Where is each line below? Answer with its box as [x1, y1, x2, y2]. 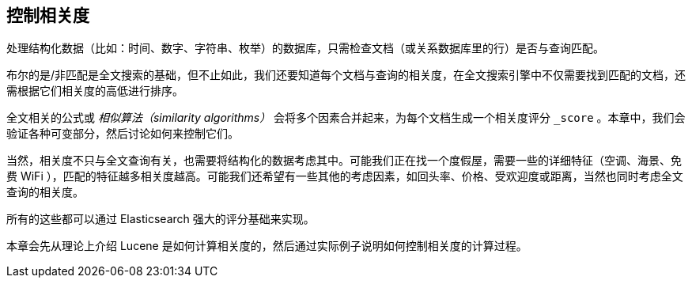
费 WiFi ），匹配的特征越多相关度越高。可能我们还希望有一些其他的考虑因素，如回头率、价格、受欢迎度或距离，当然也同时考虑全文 [6, 169, 683, 184]
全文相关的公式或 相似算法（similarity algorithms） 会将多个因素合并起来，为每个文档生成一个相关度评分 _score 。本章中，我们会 [6, 111, 686, 125]
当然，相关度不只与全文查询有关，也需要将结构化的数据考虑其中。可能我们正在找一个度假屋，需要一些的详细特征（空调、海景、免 [6, 153, 682, 168]
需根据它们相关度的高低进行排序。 [6, 84, 183, 98]
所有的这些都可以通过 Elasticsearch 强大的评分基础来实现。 [6, 212, 315, 226]
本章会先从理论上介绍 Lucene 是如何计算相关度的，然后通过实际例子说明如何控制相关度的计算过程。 [6, 239, 528, 253]
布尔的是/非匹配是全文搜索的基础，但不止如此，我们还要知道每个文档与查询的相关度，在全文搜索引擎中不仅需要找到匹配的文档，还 [6, 68, 686, 82]
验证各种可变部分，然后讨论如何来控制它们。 [6, 127, 239, 141]
